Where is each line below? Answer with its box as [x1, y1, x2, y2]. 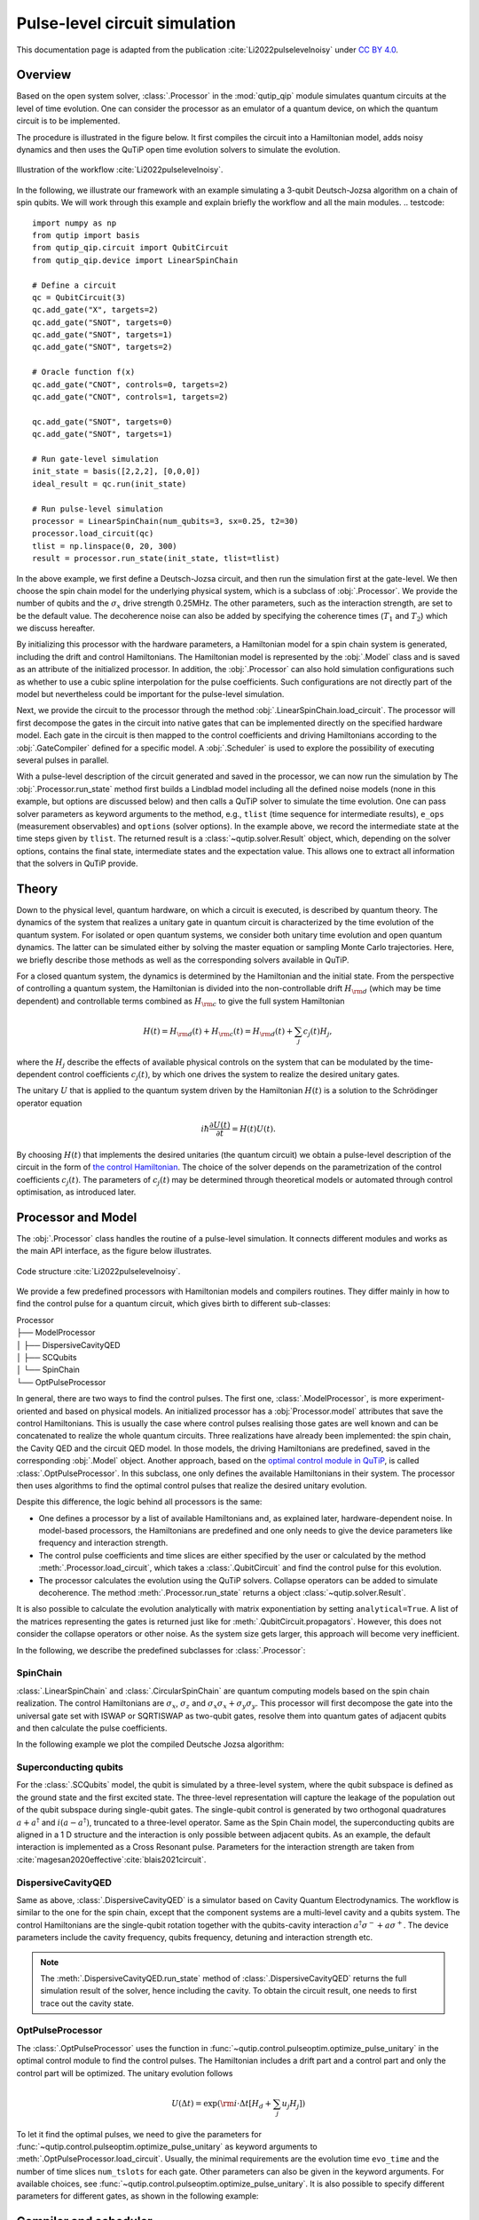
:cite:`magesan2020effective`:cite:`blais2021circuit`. [16, 1854, 207, 1865]
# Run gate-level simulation [32, 454, 159, 464]
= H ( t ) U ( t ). [231, 1123, 277, 1134]
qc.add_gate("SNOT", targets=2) [32, 342, 173, 353]
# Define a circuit [32, 280, 117, 290]
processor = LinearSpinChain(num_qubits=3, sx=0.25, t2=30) [32, 516, 299, 526]
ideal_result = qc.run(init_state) [32, 479, 187, 488]
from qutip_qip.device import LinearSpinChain [32, 255, 239, 266]
